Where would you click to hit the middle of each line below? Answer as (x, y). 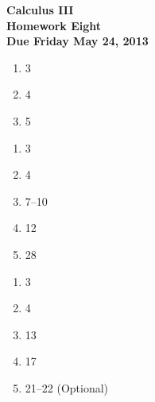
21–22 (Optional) (67, 387)
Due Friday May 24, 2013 (77, 41)
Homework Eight (54, 25)
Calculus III (40, 10)
